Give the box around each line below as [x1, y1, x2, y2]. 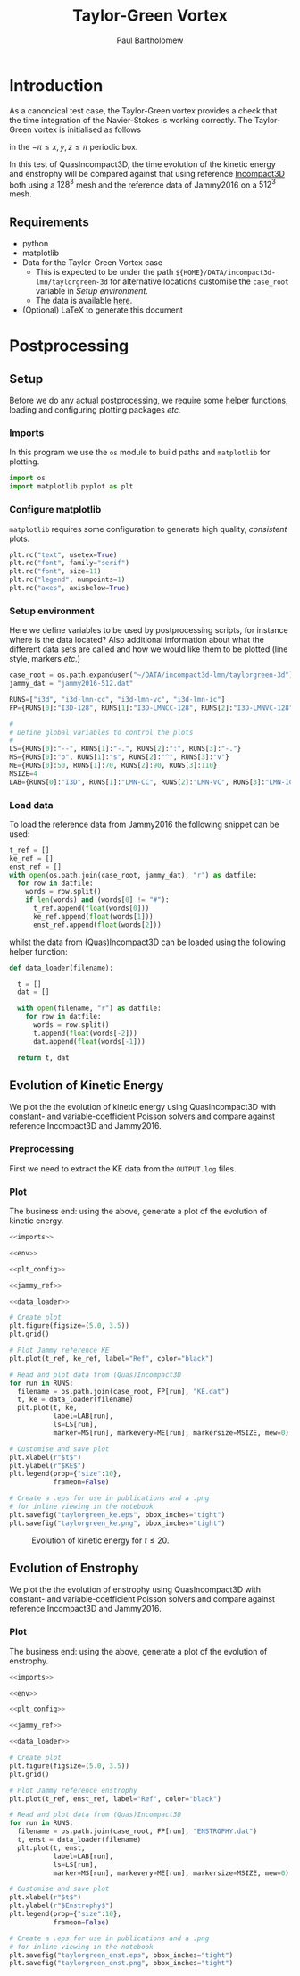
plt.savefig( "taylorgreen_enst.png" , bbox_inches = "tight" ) [9, 1959, 234, 1968]
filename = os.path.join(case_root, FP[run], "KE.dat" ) [17, 1387, 229, 1396]
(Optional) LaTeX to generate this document [21, 304, 183, 315]
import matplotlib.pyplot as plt [9, 482, 134, 491]
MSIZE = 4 [9, 769, 38, 778]
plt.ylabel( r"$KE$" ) [9, 1461, 87, 1470]
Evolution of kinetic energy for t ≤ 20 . [31, 1535, 170, 1546]
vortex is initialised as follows [34, 124, 141, 135]
